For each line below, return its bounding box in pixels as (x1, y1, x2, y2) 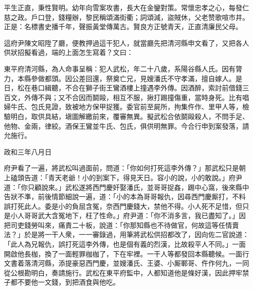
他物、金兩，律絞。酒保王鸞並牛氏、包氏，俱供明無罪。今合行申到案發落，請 (4, 120, 249, 131)
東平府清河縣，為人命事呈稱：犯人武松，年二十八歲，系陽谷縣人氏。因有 (4, 63, 235, 73)
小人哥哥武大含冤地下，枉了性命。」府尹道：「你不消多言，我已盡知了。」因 (10, 210, 246, 221)
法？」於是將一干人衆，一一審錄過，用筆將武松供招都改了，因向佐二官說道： (4, 229, 249, 239)
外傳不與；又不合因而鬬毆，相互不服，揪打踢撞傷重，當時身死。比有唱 (24, 92, 249, 102)
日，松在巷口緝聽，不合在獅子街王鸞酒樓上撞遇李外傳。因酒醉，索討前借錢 (4, 83, 242, 93)
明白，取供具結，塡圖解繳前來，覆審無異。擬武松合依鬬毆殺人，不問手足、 (10, 111, 249, 121)
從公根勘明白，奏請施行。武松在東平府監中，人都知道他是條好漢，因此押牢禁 (4, 267, 249, 277)
